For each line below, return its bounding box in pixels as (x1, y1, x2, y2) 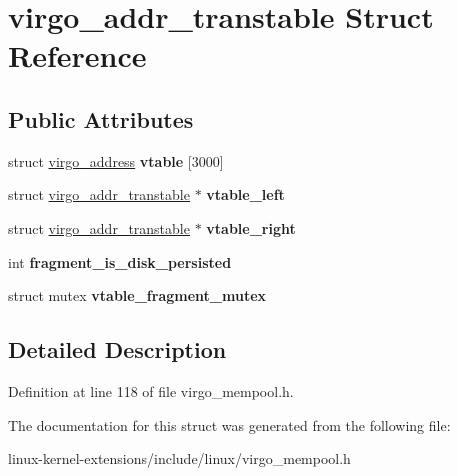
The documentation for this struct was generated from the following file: (8, 414, 451, 435)
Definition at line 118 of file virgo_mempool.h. (8, 380, 294, 401)
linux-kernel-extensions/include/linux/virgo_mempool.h (8, 448, 351, 469)
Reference (8, 35, 147, 76)
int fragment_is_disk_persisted (8, 251, 232, 272)
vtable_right (206, 217, 296, 238)
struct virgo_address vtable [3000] (8, 150, 224, 171)
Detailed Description (8, 334, 227, 365)
